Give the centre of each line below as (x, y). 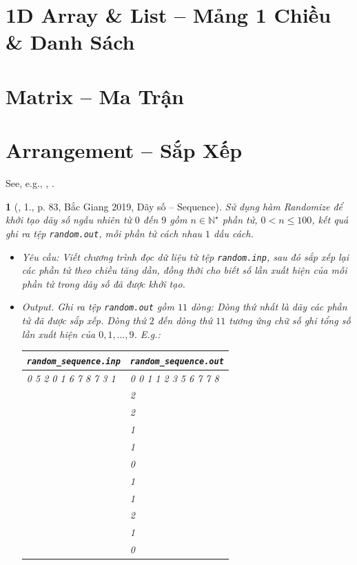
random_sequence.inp (73, 361)
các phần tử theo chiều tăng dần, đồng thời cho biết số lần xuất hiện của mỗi (184, 270)
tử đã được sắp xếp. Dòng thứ (84, 320)
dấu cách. (234, 233)
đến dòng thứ (185, 320)
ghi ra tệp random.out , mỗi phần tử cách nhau (104, 233)
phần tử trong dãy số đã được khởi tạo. (103, 283)
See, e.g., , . (30, 183)
